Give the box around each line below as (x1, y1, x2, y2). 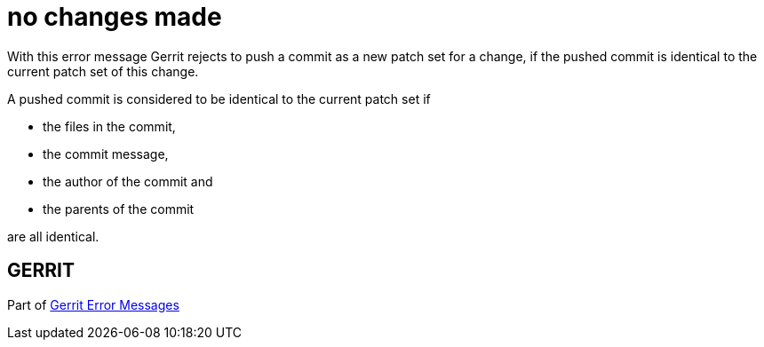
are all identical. (7, 228, 99, 244)
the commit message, (43, 146, 169, 162)
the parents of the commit (43, 201, 195, 217)
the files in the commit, (43, 118, 176, 134)
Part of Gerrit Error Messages (7, 296, 179, 312)
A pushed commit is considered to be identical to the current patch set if (7, 91, 431, 106)
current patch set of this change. (7, 63, 199, 79)
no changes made (7, 2, 222, 32)
